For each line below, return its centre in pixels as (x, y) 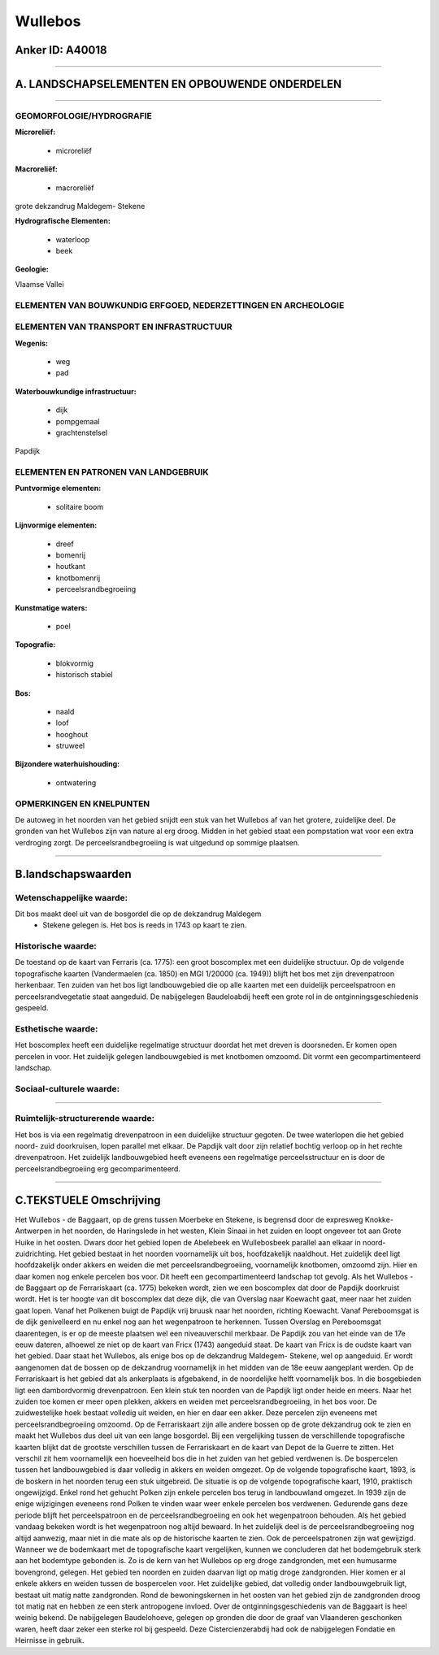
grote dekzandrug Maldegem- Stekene (80, 206)
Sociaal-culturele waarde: (67, 1088)
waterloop (73, 239)
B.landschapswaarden (73, 874)
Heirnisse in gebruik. (50, 1640)
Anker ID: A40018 (61, 50)
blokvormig (74, 663)
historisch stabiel (84, 675)
